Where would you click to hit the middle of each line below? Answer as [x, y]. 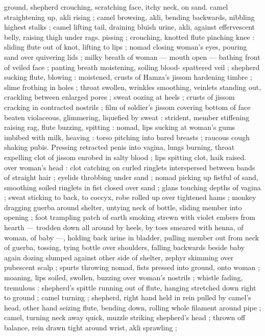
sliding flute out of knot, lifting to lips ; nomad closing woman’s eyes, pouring [126, 47]
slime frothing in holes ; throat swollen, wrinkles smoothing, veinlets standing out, [133, 87]
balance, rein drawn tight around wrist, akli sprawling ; [91, 327]
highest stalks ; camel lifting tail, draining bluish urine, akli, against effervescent [129, 27]
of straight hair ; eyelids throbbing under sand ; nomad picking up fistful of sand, [131, 177]
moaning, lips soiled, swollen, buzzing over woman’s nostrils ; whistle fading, [124, 277]
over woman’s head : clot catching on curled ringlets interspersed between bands [130, 167]
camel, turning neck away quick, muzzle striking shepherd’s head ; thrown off [125, 317]
